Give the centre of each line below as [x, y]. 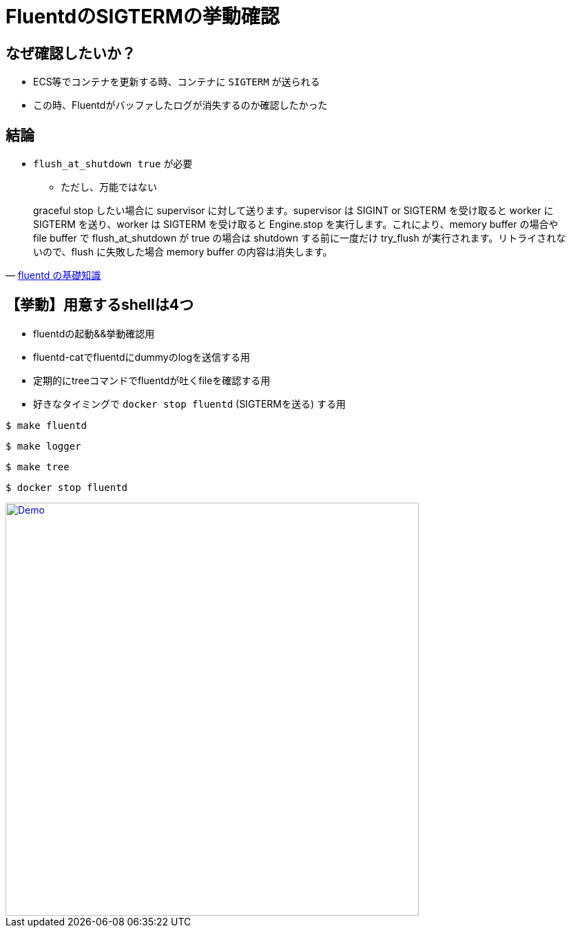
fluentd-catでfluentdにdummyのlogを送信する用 [142, 357]
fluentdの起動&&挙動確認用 [94, 333]
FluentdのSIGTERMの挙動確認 [143, 17]
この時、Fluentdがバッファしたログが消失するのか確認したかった [180, 105]
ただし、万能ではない [109, 187]
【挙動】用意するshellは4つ [100, 305]
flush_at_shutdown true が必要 [113, 164]
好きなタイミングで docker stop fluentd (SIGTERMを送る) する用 [190, 403]
